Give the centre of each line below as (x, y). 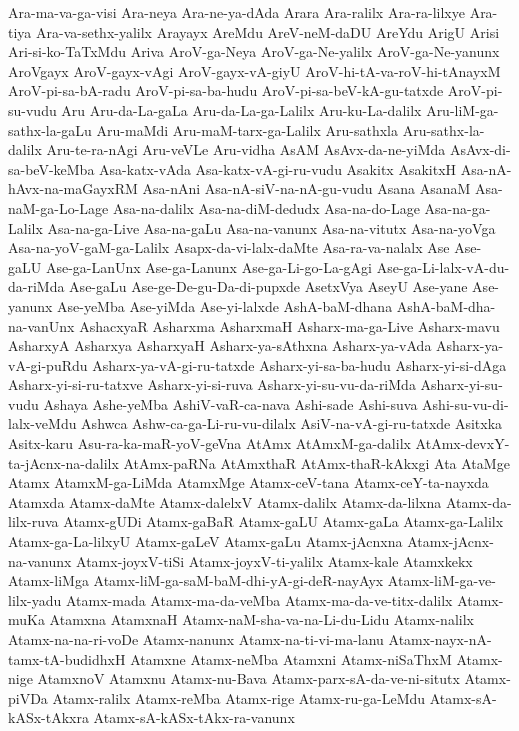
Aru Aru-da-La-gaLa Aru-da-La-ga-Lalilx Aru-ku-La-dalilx (241, 109)
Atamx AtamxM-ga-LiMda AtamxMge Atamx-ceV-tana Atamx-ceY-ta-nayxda (248, 482)
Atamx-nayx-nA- (440, 639)
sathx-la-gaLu (50, 129)
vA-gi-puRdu (48, 364)
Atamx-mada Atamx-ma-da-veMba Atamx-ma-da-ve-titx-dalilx (259, 599)
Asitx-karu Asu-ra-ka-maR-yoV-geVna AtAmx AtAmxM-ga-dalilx (209, 443)
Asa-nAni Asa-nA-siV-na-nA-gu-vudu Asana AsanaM (306, 188)
